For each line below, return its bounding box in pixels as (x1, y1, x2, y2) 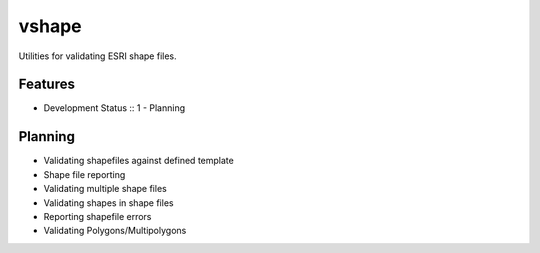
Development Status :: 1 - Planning (43, 102, 185, 114)
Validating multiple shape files (43, 183, 167, 195)
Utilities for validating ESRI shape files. (18, 50, 177, 62)
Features (18, 76, 75, 93)
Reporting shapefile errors (43, 210, 152, 222)
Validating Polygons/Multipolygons (43, 225, 187, 237)
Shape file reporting (43, 168, 126, 180)
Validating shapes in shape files (43, 196, 174, 209)
